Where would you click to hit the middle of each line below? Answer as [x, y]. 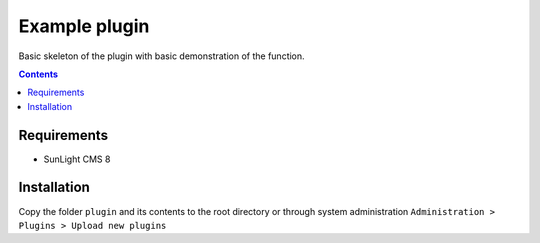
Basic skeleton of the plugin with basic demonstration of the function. [161, 56]
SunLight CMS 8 [77, 159]
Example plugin [84, 26]
